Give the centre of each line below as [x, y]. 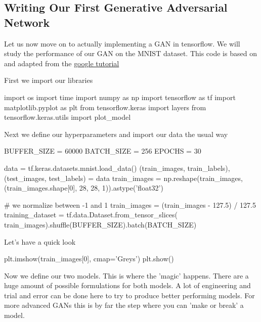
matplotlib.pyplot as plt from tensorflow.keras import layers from [105, 107]
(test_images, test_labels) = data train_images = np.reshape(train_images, [123, 178]
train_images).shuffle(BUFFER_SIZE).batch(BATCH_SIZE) [100, 224]
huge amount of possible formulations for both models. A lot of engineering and [127, 285]
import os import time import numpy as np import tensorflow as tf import [120, 97]
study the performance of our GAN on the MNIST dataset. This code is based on [130, 53]
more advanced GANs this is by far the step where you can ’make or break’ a [124, 305]
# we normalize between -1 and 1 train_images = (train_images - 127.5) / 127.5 [130, 204]
